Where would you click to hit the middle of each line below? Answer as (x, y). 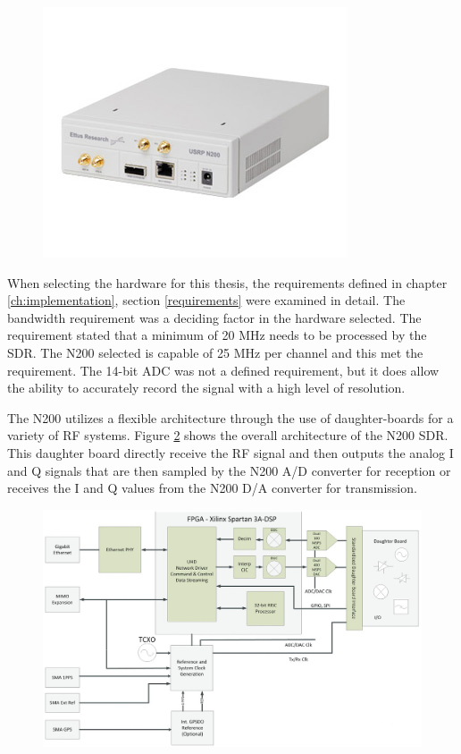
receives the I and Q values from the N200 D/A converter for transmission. (212, 488)
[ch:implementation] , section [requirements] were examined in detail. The (206, 300)
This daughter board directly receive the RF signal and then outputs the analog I (230, 452)
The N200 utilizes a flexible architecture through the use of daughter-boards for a (230, 417)
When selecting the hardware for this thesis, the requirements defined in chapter (227, 282)
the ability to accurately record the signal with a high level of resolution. (206, 388)
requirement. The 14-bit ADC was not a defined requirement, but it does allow (223, 370)
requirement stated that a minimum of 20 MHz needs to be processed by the (217, 335)
